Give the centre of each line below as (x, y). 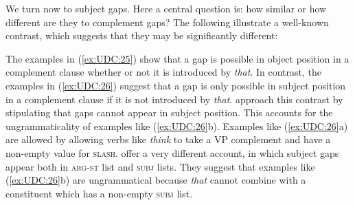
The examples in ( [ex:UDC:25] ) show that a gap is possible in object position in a (177, 58)
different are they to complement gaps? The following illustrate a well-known (167, 22)
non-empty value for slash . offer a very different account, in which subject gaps (172, 152)
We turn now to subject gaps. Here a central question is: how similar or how (166, 8)
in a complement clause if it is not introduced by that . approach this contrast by (174, 99)
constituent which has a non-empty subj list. (99, 193)
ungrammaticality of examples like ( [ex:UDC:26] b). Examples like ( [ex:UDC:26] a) (177, 126)
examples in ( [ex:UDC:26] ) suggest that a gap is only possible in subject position (176, 85)
